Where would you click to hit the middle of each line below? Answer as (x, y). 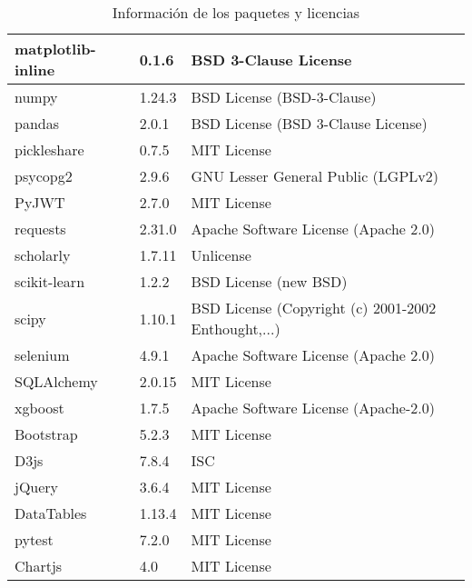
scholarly (43, 255)
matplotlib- (55, 49)
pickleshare (49, 149)
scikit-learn (50, 281)
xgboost (39, 408)
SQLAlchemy (56, 381)
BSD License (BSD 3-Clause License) (309, 123)
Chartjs (39, 566)
